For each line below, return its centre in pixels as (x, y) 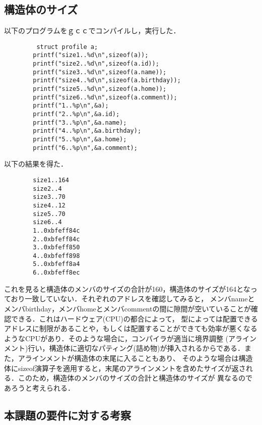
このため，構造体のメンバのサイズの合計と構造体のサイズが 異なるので (135, 378)
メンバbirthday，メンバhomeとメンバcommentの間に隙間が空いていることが (128, 308)
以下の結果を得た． (36, 164)
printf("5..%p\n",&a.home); (80, 140)
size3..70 (49, 197)
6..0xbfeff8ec (56, 273)
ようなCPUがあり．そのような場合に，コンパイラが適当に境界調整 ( (116, 338)
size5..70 (49, 214)
